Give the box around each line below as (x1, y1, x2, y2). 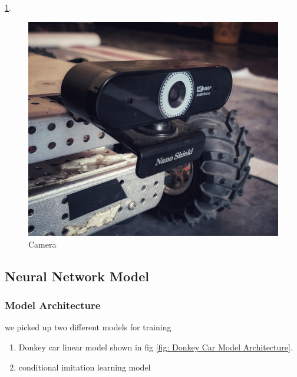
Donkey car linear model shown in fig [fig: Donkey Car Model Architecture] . (18, 341, 293, 353)
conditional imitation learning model (18, 360, 151, 373)
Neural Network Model (5, 266, 149, 285)
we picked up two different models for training (5, 321, 171, 333)
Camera (28, 238, 57, 250)
